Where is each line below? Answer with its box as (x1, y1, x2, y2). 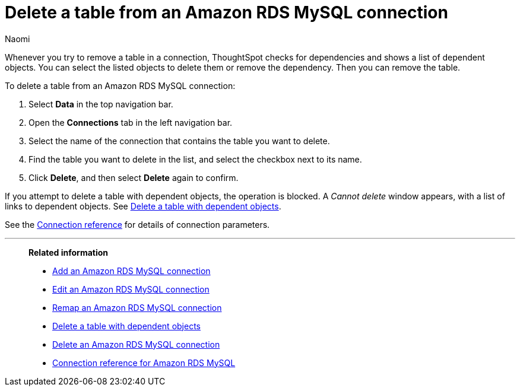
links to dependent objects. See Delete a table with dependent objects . (5, 201, 281, 211)
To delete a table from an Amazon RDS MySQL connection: (5, 80, 236, 91)
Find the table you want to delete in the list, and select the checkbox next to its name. (28, 154, 362, 164)
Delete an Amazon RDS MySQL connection (52, 339, 220, 349)
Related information (28, 247, 109, 258)
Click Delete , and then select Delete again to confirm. (28, 172, 239, 183)
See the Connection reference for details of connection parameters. (5, 219, 270, 230)
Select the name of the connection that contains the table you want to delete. (28, 135, 330, 146)
